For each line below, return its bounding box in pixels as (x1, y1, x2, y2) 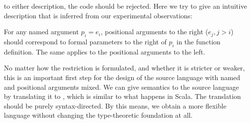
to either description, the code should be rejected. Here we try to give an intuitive (4, 1, 247, 11)
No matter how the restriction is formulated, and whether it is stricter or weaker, (4, 63, 245, 73)
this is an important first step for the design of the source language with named (4, 72, 240, 82)
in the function (176, 36, 220, 46)
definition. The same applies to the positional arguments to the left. (4, 46, 205, 56)
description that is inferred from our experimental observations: (4, 10, 192, 20)
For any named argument (4, 27, 79, 37)
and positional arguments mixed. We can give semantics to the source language (4, 82, 239, 92)
